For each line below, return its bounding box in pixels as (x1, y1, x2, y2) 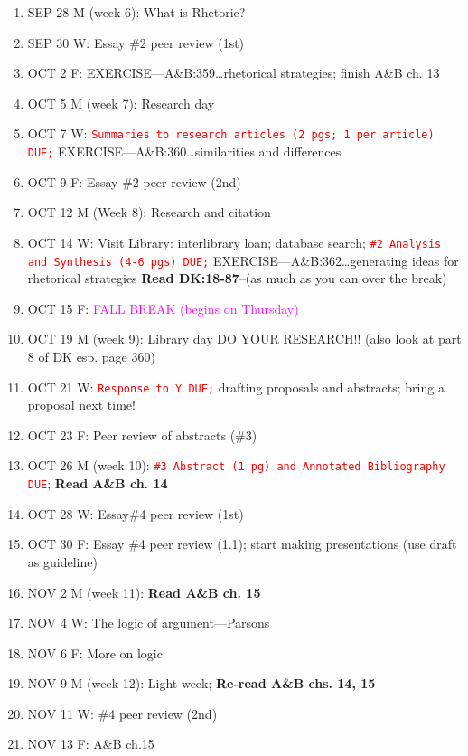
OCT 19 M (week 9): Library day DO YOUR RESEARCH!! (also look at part (27, 329, 462, 348)
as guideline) (27, 552, 98, 571)
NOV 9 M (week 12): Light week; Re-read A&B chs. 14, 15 (27, 674, 376, 693)
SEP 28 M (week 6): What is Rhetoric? (27, 3, 246, 21)
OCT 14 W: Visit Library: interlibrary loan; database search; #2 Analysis (27, 232, 442, 251)
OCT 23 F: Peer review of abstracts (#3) (27, 425, 257, 444)
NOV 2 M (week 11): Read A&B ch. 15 (27, 582, 261, 601)
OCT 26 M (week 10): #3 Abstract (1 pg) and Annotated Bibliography (27, 456, 445, 475)
